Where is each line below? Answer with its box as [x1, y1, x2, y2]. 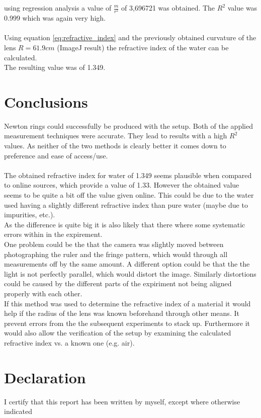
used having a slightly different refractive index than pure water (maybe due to [4, 199, 248, 210]
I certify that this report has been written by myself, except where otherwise [4, 396, 240, 406]
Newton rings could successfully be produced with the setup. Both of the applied [4, 120, 253, 131]
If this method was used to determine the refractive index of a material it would [4, 298, 251, 308]
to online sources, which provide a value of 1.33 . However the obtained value [4, 180, 239, 190]
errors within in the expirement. [4, 229, 103, 239]
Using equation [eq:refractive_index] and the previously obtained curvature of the [4, 32, 256, 43]
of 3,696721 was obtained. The [121, 3, 215, 13]
